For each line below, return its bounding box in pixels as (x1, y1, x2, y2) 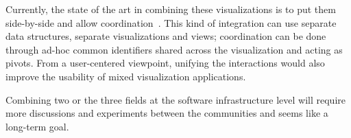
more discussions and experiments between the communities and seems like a (5, 106, 328, 120)
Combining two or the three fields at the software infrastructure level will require (5, 92, 346, 106)
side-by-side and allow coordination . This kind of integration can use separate (5, 15, 337, 30)
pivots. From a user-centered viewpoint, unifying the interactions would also (5, 56, 325, 70)
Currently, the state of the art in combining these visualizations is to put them (5, 2, 336, 16)
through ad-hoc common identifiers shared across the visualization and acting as (5, 42, 343, 56)
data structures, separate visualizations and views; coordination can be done (5, 29, 326, 43)
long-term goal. (5, 119, 69, 133)
